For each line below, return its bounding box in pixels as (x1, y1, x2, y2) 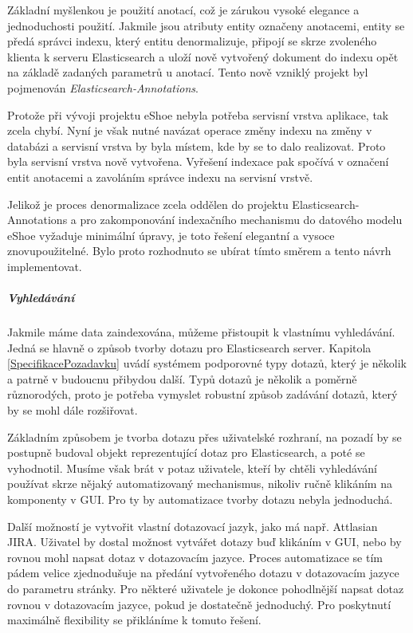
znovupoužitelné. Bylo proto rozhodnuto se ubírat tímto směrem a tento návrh (7, 242, 391, 259)
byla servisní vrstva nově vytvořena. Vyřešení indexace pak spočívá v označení (7, 153, 389, 170)
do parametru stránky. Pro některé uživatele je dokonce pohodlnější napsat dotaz (7, 580, 404, 596)
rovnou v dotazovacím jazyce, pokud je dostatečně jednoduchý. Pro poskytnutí (7, 596, 391, 612)
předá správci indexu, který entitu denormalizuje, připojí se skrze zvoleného (7, 33, 377, 49)
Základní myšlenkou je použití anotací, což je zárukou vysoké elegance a (7, 2, 360, 18)
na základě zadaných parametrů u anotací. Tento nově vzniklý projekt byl (7, 64, 368, 81)
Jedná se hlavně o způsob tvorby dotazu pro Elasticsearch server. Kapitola (7, 339, 372, 356)
